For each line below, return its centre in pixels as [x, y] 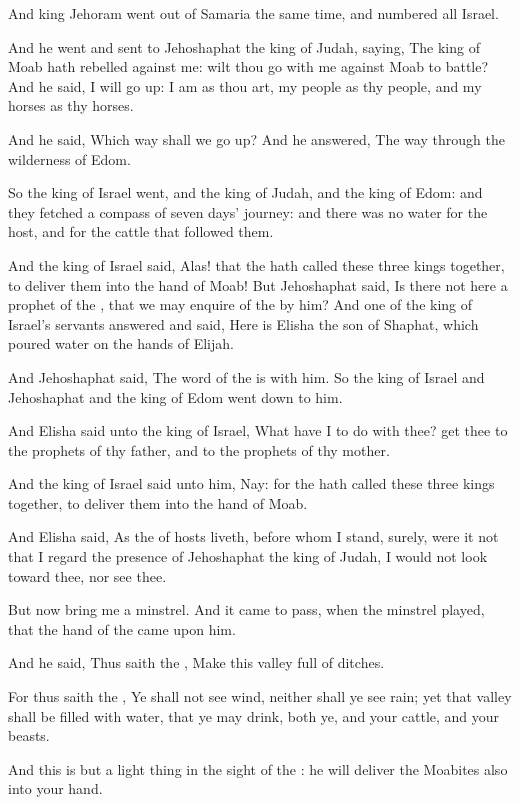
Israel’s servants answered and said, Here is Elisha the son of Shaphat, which [243, 323]
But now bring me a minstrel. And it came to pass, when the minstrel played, [246, 609]
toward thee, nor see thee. [87, 575]
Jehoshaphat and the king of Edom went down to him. [175, 396]
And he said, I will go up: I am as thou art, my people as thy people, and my [245, 85]
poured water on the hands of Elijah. [121, 343]
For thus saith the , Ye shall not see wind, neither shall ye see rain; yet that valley [260, 696]
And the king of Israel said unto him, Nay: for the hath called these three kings [251, 483]
